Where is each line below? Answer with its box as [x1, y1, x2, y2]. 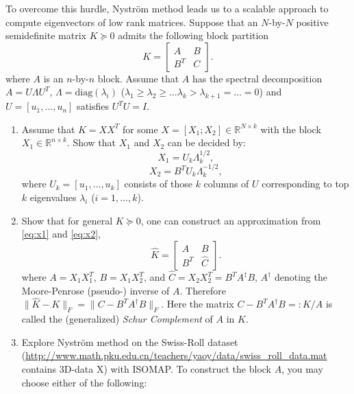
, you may [281, 362, 323, 375]
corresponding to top [262, 176, 349, 191]
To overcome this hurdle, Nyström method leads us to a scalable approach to [5, 1, 329, 15]
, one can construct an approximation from [140, 213, 321, 227]
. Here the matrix [161, 297, 234, 311]
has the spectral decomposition [192, 71, 323, 85]
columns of [203, 176, 249, 191]
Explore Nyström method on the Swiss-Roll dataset [21, 334, 238, 349]
